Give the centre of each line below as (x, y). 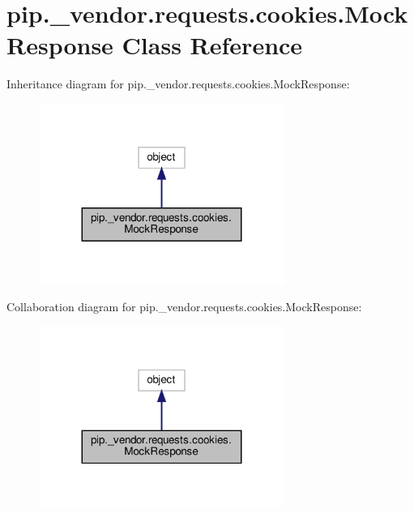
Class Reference (212, 45)
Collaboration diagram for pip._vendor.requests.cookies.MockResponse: (184, 307)
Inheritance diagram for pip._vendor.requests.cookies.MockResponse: (178, 84)
